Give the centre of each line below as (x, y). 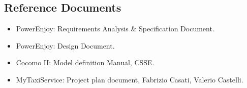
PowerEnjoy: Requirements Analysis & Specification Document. (115, 29)
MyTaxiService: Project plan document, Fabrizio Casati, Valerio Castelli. (130, 79)
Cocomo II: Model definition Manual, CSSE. (85, 62)
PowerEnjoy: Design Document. (65, 45)
